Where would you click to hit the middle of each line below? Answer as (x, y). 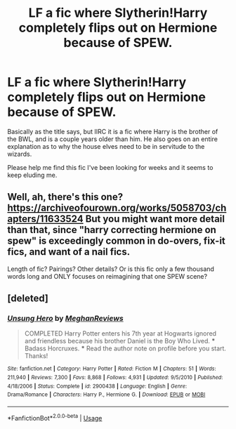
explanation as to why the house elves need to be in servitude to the (106, 146)
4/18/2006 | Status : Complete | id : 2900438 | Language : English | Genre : (97, 386)
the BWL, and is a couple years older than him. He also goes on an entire (112, 139)
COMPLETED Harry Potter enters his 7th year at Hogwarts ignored (120, 334)
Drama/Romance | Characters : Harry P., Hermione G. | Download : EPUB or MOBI (106, 395)
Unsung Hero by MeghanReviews (66, 319)
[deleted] (28, 299)
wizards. (20, 154)
